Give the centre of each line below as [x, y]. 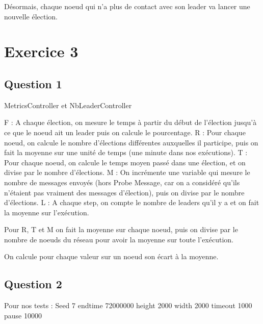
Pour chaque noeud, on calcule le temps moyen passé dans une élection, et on [125, 162]
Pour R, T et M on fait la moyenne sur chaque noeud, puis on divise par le [121, 229]
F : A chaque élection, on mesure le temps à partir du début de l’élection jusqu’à [130, 122]
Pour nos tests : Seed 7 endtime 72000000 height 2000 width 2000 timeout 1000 [128, 305]
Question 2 [33, 284]
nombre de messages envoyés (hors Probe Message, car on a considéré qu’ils [122, 182]
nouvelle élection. [31, 16]
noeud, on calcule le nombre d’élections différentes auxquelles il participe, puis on [131, 142]
